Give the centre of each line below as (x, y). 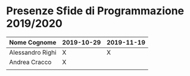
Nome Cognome (33, 42)
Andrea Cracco (30, 62)
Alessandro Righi (33, 52)
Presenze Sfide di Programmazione (95, 11)
